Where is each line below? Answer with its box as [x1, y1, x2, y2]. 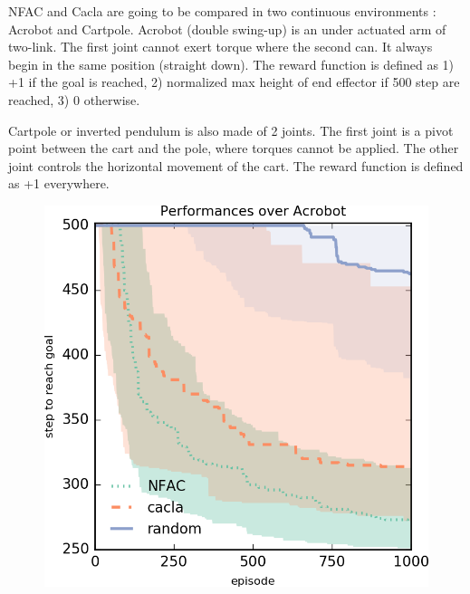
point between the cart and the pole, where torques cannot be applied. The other [8, 139, 459, 158]
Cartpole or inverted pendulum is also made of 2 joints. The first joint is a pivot [8, 120, 454, 139]
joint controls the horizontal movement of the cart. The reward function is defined [8, 156, 464, 175]
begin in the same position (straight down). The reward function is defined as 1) [8, 54, 455, 73]
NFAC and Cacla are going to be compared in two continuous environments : [8, 2, 436, 20]
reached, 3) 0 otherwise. [8, 90, 140, 109]
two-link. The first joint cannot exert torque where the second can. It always [8, 37, 433, 56]
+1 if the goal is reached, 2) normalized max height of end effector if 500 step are [8, 72, 460, 91]
